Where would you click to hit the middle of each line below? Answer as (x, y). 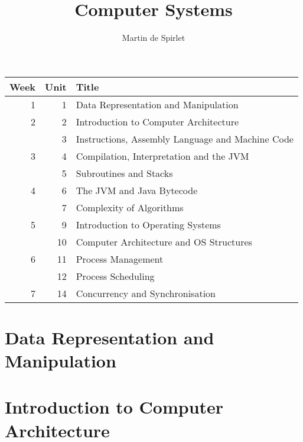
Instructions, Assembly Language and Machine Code (185, 138)
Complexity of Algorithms (130, 207)
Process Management (120, 259)
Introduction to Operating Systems (148, 224)
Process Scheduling (115, 276)
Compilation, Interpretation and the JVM (162, 156)
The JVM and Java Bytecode (137, 190)
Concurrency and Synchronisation (146, 293)
